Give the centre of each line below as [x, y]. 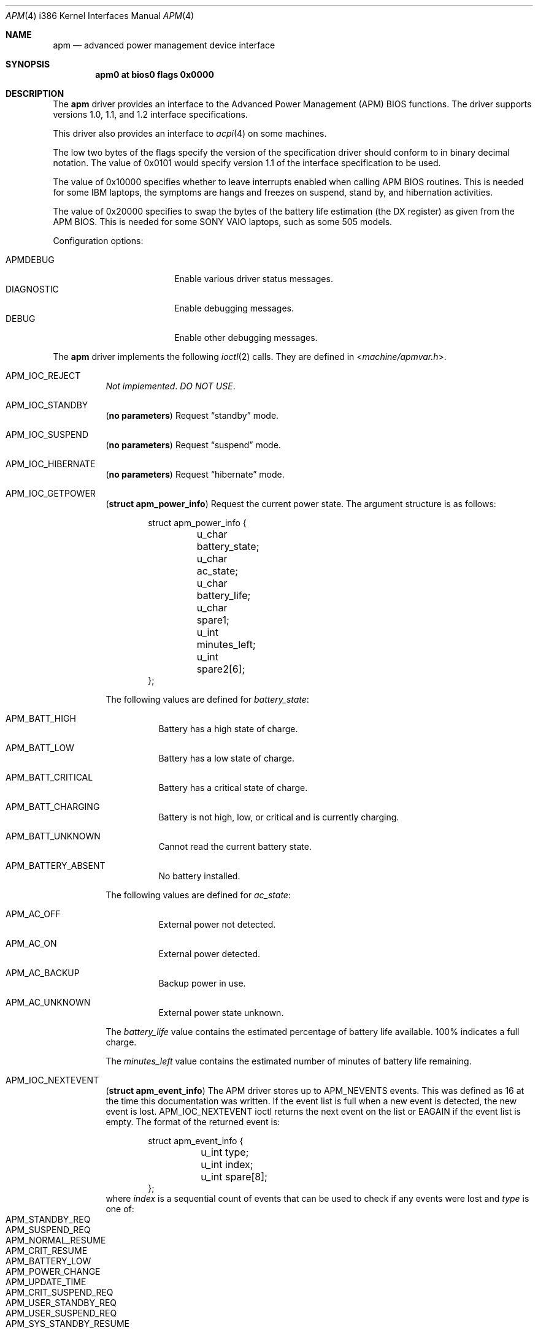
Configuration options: [98, 241]
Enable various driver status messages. [254, 279]
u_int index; [227, 1164]
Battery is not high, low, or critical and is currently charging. [279, 817]
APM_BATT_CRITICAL [49, 777]
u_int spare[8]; [234, 1177]
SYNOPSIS [28, 64]
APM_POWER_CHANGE [53, 1271]
